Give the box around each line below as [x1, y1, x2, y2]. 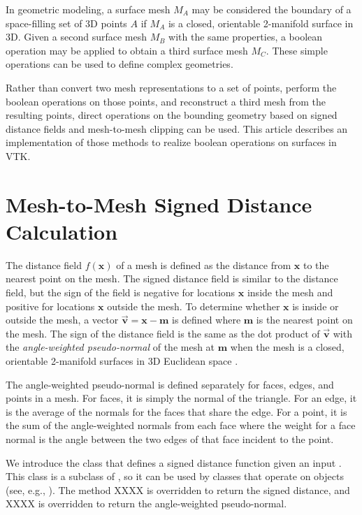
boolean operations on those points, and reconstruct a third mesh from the [6, 94, 326, 108]
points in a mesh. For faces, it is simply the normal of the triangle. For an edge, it [6, 391, 357, 405]
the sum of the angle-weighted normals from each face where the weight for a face [6, 418, 356, 433]
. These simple [266, 43, 328, 57]
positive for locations [6, 298, 95, 313]
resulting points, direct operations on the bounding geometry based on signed [6, 108, 338, 122]
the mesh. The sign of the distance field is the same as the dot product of [6, 326, 320, 340]
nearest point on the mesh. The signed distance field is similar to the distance [6, 271, 338, 286]
